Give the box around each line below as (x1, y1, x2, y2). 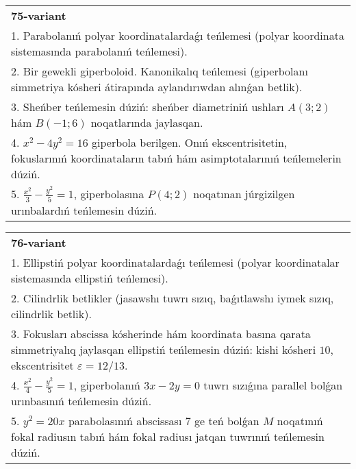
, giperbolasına (73, 186, 144, 202)
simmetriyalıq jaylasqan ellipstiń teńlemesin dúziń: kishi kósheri (11, 341, 316, 357)
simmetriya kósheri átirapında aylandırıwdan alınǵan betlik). (11, 79, 303, 95)
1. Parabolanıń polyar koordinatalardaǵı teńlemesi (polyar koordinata (11, 27, 344, 43)
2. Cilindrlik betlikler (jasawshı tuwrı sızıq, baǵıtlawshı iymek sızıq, (11, 289, 334, 306)
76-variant (11, 234, 66, 250)
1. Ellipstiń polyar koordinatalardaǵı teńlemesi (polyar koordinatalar (11, 254, 340, 270)
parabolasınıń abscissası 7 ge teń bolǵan (68, 413, 259, 429)
